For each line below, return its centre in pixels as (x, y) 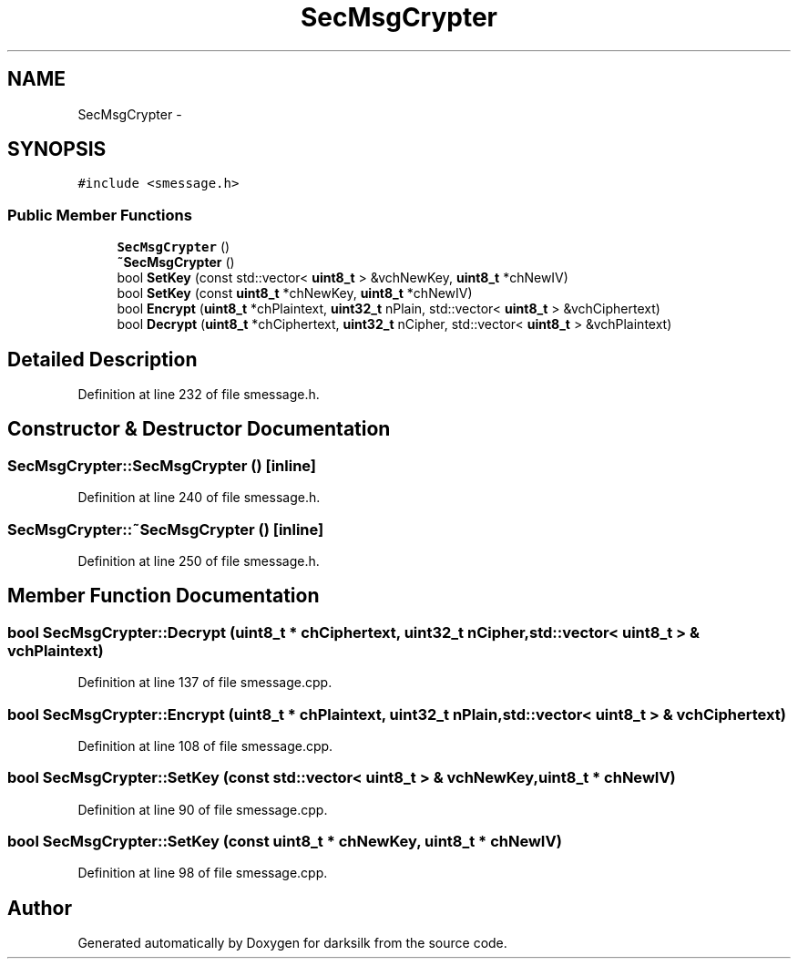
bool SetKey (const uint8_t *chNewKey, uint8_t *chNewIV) (295, 293)
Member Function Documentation (164, 596)
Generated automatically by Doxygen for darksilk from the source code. (292, 943)
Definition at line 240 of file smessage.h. (199, 498)
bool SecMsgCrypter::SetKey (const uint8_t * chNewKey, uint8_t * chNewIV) (285, 842)
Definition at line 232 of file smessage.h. (199, 395)
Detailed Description (102, 359)
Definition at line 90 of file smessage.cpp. (203, 809)
